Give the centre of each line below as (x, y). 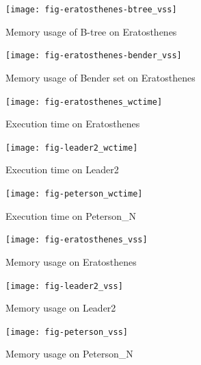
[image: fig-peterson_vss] (67, 332)
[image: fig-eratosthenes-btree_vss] (91, 10)
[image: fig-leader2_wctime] (72, 148)
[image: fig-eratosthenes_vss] (77, 240)
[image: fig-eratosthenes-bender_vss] (94, 56)
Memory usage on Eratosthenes (71, 261)
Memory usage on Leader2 (61, 308)
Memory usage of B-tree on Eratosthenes (91, 31)
